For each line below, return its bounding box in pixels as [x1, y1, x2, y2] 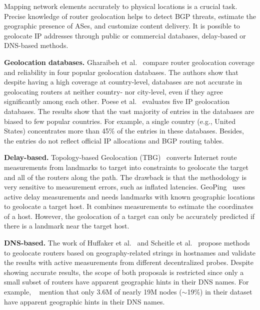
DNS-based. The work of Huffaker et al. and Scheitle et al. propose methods [4, 237, 250, 248]
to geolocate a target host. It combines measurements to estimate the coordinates [4, 201, 253, 211]
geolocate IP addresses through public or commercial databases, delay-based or [4, 30, 246, 40]
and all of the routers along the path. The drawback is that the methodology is [4, 171, 246, 182]
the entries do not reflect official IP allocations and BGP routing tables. [4, 135, 224, 145]
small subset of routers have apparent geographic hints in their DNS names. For [4, 276, 249, 287]
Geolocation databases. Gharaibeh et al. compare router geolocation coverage [4, 56, 255, 67]
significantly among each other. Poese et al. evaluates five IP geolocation [4, 96, 229, 106]
